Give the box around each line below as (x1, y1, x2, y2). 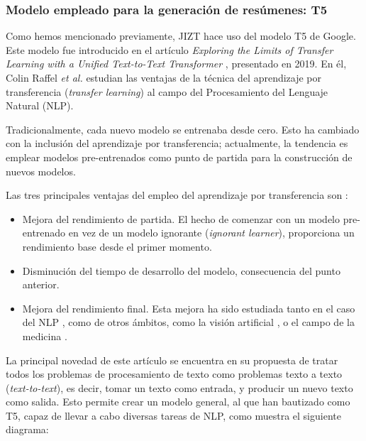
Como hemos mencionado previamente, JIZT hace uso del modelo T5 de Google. (6, 28, 356, 43)
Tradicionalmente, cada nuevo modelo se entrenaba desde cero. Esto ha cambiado (6, 121, 360, 136)
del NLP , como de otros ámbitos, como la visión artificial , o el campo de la (22, 315, 355, 330)
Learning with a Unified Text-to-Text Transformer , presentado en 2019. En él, (6, 56, 347, 71)
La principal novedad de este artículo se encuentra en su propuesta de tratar (6, 352, 338, 367)
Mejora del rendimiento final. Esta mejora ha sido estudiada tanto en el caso (22, 300, 355, 315)
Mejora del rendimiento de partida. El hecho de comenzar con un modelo (22, 211, 340, 226)
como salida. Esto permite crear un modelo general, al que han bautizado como (6, 394, 350, 409)
